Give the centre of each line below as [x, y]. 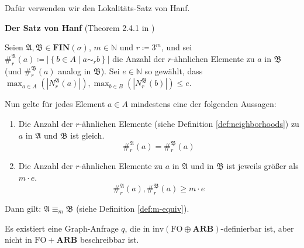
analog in [75, 70]
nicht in [18, 240]
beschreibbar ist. [109, 240]
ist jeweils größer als [262, 166]
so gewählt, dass [174, 70]
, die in [137, 228]
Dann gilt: [23, 208]
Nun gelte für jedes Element [55, 104]
